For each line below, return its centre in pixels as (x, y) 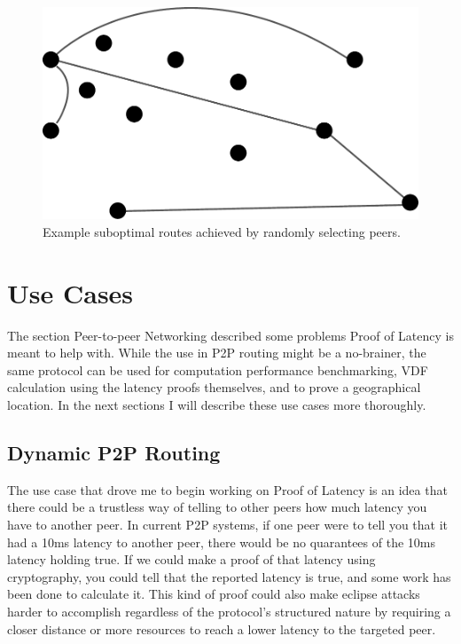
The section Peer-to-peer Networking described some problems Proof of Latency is (230, 335)
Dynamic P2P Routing (114, 452)
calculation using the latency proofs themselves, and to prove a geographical (214, 387)
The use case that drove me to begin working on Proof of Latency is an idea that (227, 489)
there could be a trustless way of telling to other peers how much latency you (217, 507)
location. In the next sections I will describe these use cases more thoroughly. (217, 404)
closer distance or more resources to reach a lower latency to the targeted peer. (222, 628)
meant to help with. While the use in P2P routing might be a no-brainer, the (217, 353)
